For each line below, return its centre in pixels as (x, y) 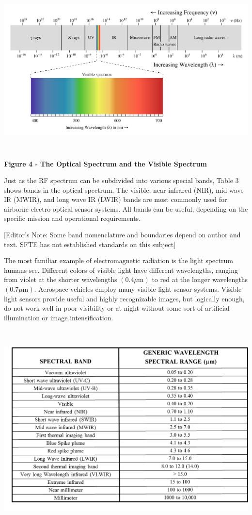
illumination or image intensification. (59, 317)
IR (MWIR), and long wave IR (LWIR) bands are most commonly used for (116, 199)
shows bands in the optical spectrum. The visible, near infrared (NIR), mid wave (124, 190)
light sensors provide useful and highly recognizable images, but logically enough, (124, 298)
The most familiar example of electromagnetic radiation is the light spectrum (118, 260)
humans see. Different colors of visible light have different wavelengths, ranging (121, 270)
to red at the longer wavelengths (200, 279)
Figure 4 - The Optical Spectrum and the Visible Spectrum (105, 164)
